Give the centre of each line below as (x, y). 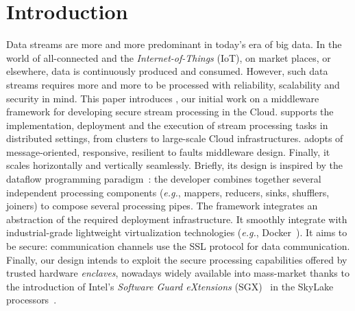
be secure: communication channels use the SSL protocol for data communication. (178, 246)
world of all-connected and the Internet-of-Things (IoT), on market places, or (169, 57)
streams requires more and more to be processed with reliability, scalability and (173, 84)
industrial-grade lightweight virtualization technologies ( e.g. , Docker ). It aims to (177, 232)
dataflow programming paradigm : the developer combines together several (164, 179)
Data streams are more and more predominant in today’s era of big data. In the (174, 44)
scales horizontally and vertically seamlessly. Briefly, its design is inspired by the (175, 165)
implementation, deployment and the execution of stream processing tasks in (167, 125)
